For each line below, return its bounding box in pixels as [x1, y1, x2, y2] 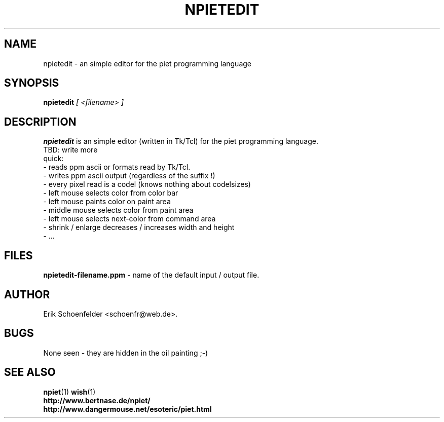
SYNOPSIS [4, 76, 59, 90]
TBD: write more [43, 145, 98, 155]
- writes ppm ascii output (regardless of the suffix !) [43, 171, 215, 180]
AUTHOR [4, 288, 50, 301]
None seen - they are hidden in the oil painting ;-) [43, 348, 208, 357]
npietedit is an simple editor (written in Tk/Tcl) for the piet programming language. [43, 137, 318, 146]
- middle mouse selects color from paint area [43, 206, 194, 215]
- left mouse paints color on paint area [43, 197, 171, 206]
